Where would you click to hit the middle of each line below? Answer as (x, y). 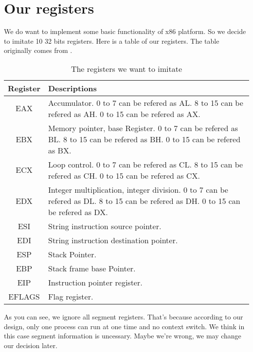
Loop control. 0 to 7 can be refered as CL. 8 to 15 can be (145, 164)
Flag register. (71, 296)
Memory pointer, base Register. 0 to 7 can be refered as (143, 128)
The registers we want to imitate (126, 68)
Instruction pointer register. (95, 282)
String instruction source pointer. (105, 226)
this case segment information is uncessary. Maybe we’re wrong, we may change (123, 336)
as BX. (60, 150)
